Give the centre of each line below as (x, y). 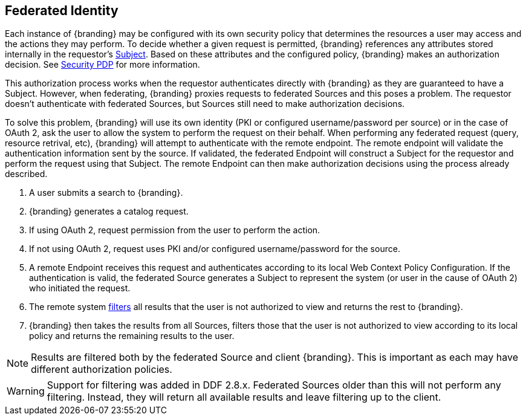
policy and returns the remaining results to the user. (132, 336)
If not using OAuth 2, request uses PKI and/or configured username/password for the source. (215, 249)
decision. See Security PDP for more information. (102, 65)
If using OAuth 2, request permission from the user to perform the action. (175, 230)
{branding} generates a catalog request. (109, 212)
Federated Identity (62, 11)
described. (26, 174)
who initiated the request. (80, 288)
